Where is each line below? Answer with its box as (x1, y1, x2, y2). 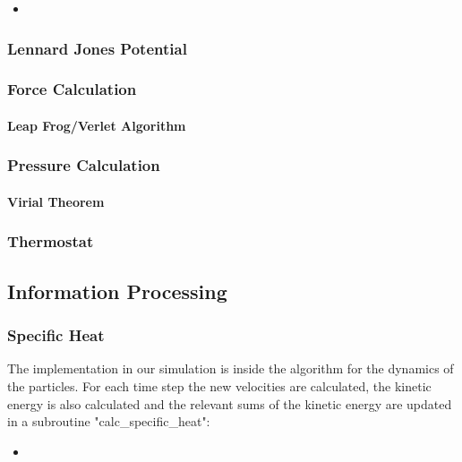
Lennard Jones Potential (7, 37, 187, 59)
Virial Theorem (7, 192, 105, 210)
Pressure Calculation (7, 154, 160, 176)
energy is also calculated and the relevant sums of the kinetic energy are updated (7, 394, 452, 413)
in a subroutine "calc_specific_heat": (7, 412, 210, 431)
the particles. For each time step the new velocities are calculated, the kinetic (7, 376, 432, 395)
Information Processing (7, 277, 227, 304)
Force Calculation (7, 78, 137, 100)
